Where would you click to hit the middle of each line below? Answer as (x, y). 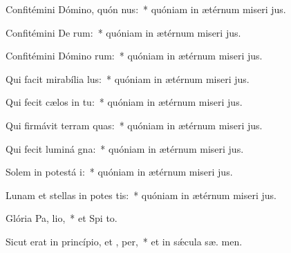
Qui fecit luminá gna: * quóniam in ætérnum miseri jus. (125, 148)
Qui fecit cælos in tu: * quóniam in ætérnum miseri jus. (124, 102)
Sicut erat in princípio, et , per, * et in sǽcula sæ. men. (124, 241)
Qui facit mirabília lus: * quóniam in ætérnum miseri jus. (128, 78)
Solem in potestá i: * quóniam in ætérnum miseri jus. (119, 172)
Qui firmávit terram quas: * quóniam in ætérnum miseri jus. (134, 125)
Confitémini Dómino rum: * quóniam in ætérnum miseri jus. (134, 56)
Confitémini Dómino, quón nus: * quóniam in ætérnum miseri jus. (146, 9)
